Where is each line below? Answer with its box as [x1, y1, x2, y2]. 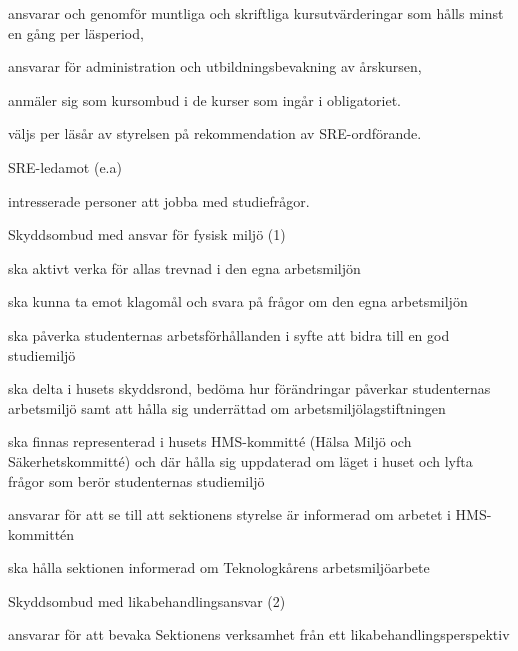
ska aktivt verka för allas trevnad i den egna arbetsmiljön [8, 257, 361, 278]
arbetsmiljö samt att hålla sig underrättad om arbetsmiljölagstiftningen [8, 397, 446, 418]
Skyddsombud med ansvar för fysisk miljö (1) [8, 224, 286, 245]
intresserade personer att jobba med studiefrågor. [8, 190, 310, 211]
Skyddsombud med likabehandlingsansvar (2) [8, 590, 286, 611]
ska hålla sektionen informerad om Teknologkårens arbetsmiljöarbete [8, 557, 430, 578]
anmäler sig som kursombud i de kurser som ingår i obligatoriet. [8, 89, 402, 110]
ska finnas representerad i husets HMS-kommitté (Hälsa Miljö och [8, 431, 412, 452]
